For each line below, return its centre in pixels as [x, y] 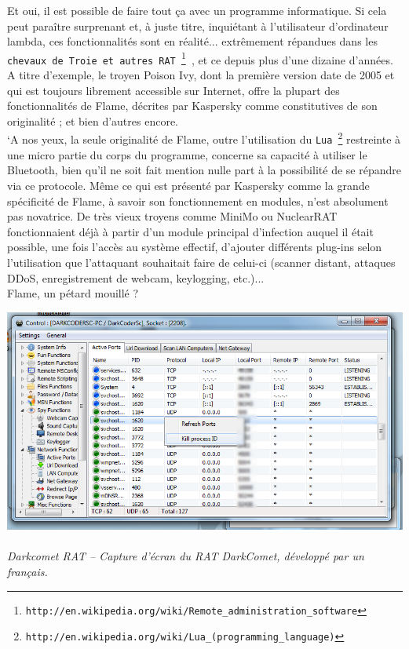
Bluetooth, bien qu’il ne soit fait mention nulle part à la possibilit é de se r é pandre [204, 170]
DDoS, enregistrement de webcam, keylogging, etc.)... [136, 277]
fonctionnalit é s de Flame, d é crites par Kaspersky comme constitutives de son [192, 106]
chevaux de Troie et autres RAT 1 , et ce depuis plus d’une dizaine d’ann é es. [200, 58]
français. [27, 571]
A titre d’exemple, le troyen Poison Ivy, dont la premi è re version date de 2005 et [201, 75]
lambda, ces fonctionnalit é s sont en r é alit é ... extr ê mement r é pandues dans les [192, 41]
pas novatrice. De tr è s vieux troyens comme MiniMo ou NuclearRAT [172, 216]
